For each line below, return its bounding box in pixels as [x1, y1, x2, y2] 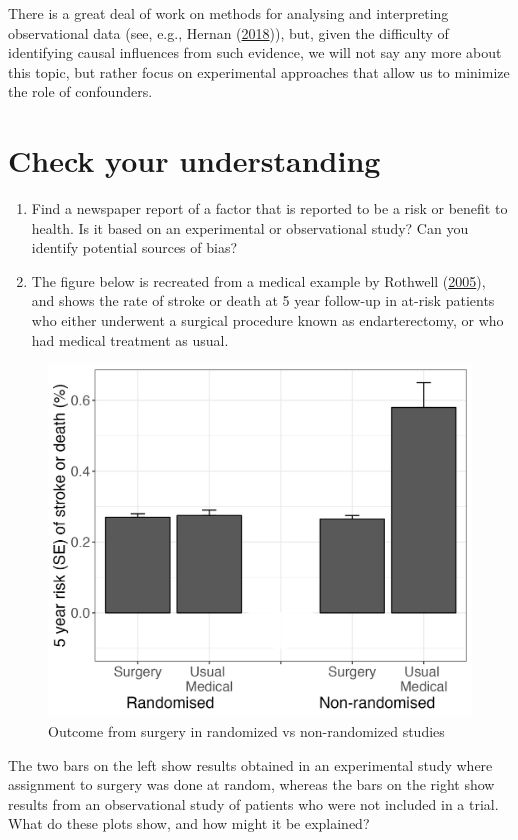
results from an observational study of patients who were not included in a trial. [8, 793, 499, 814]
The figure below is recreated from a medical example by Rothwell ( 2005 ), [31, 270, 486, 291]
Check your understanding [8, 140, 381, 181]
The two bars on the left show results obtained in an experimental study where [8, 754, 493, 775]
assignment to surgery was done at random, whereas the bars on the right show [8, 774, 495, 795]
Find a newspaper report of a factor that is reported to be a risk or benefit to [31, 198, 508, 219]
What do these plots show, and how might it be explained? [8, 813, 370, 834]
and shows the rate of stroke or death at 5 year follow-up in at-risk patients [31, 290, 495, 311]
